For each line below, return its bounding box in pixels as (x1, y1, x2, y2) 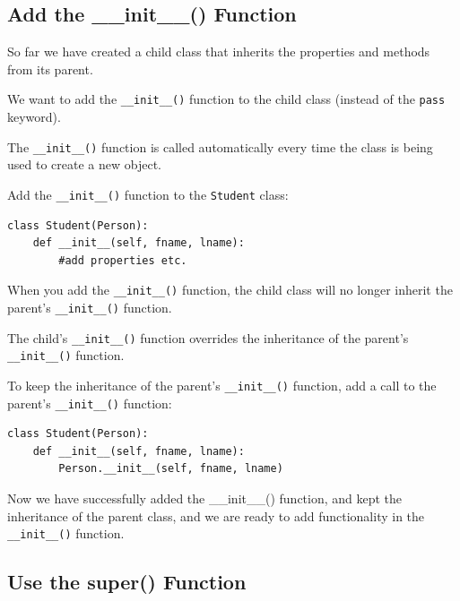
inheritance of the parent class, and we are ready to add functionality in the (7, 506, 425, 525)
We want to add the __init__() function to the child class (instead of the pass (7, 90, 446, 108)
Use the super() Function (7, 568, 247, 596)
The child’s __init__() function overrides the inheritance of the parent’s (7, 328, 409, 347)
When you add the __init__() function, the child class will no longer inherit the (7, 280, 453, 299)
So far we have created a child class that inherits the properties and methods (7, 42, 430, 61)
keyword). (7, 107, 61, 126)
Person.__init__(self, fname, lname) (58, 462, 283, 476)
